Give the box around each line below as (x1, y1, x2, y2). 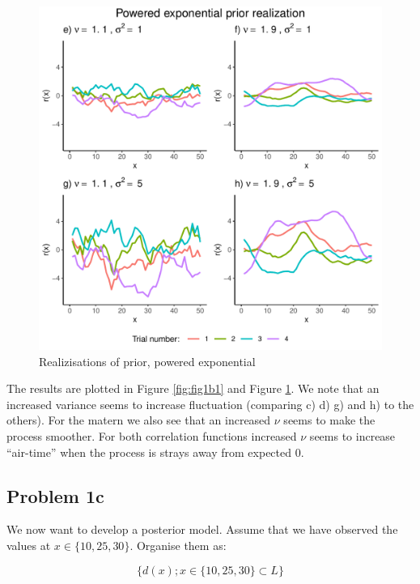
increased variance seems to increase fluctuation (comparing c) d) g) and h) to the (6, 395, 414, 412)
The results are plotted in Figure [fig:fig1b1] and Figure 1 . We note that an (6, 380, 380, 397)
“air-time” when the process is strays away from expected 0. (6, 443, 304, 460)
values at (6, 536, 51, 553)
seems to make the (283, 411, 375, 428)
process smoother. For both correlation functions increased (6, 427, 297, 444)
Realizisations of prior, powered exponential (39, 352, 256, 369)
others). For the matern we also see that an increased (6, 411, 271, 428)
